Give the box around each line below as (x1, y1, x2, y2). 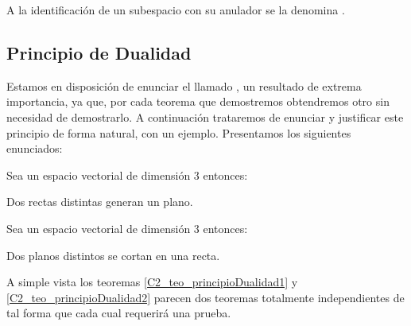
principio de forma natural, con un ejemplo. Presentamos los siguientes (6, 124, 351, 141)
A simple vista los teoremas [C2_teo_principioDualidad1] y (6, 274, 298, 290)
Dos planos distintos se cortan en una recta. (6, 246, 220, 263)
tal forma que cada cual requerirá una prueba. (6, 305, 231, 321)
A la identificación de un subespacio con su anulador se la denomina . (6, 2, 345, 17)
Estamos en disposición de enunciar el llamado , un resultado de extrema (6, 77, 362, 94)
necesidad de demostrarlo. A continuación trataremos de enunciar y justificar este (6, 108, 404, 125)
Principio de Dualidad (6, 40, 192, 64)
